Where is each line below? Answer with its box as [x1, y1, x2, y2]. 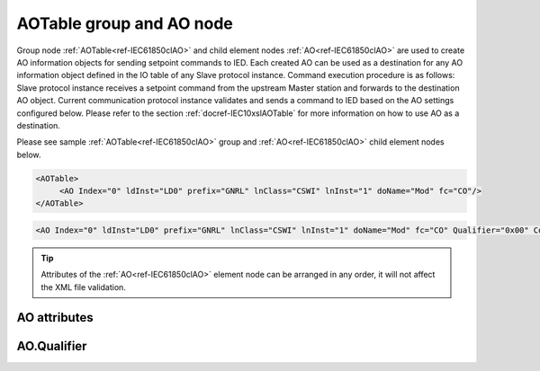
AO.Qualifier [16, 338, 87, 354]
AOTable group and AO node [16, 13, 233, 33]
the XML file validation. [40, 281, 126, 292]
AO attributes [16, 310, 94, 325]
